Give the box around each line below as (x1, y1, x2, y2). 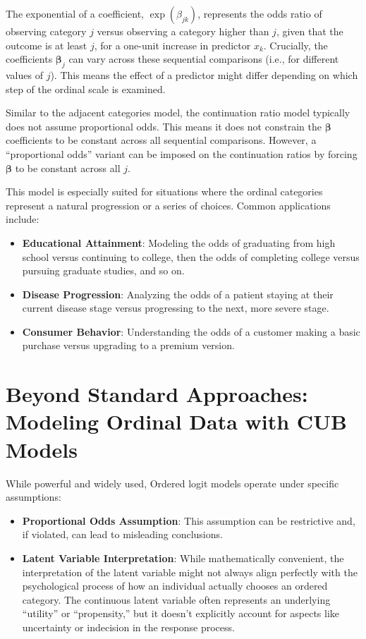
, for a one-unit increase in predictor (94, 37, 251, 52)
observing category (6, 24, 87, 38)
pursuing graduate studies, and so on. (22, 263, 185, 278)
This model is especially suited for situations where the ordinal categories (6, 184, 323, 199)
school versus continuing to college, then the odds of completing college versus (22, 249, 360, 264)
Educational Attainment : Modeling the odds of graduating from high (22, 235, 336, 250)
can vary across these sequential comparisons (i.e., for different (68, 51, 339, 66)
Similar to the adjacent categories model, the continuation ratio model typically (6, 105, 350, 120)
